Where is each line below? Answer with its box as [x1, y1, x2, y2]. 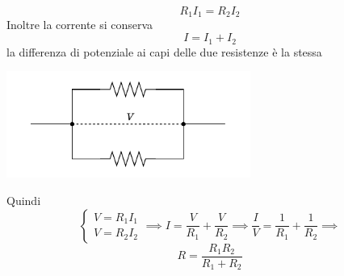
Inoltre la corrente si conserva [6, 16, 153, 33]
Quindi [6, 192, 41, 209]
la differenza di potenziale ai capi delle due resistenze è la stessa [6, 43, 322, 60]
